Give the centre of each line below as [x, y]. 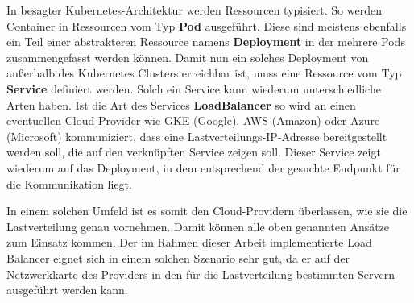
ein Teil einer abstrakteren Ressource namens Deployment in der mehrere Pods [206, 42]
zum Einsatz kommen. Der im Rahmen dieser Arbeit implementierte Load [189, 242]
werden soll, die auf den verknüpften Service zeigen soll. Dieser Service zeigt [194, 152]
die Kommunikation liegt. [69, 183]
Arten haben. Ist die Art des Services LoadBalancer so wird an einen [181, 104]
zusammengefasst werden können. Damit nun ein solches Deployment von [188, 57]
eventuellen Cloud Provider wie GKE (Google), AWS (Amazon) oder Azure [193, 120]
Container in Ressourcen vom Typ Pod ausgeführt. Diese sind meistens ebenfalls [207, 25]
